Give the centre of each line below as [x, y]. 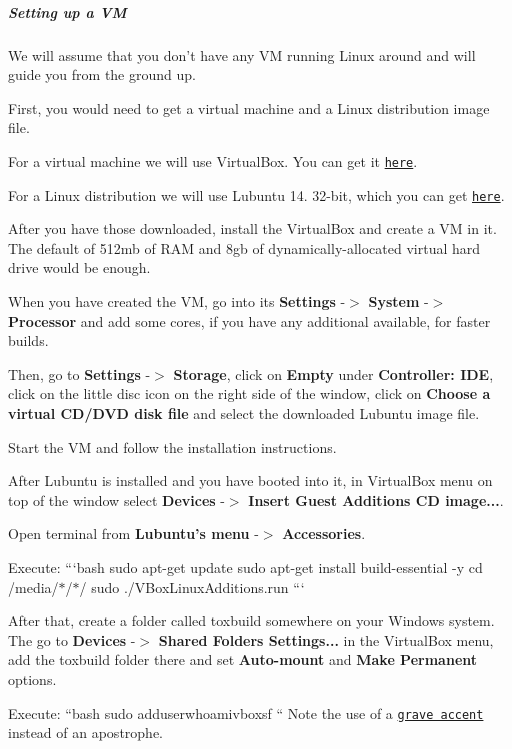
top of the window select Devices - [116, 499]
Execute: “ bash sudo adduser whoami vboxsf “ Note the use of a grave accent [246, 712]
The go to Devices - [72, 639]
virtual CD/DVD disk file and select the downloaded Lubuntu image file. [244, 413]
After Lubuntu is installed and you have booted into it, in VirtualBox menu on [250, 480]
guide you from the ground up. [102, 74]
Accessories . [324, 533]
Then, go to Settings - [79, 373]
